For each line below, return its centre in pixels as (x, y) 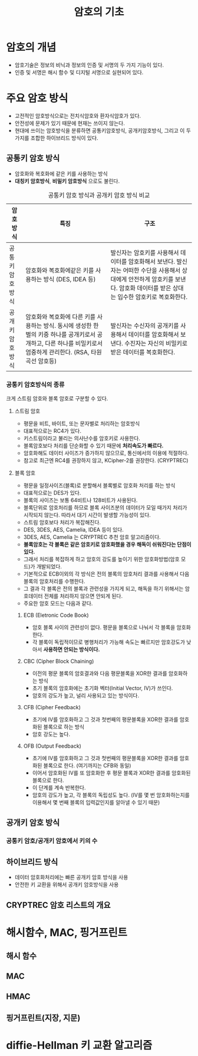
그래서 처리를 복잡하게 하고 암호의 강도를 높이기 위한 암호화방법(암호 (101, 559)
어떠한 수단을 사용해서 (152, 270)
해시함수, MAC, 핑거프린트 (67, 932)
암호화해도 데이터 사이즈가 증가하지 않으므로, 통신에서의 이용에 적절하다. (106, 453)
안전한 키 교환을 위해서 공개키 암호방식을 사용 (67, 884)
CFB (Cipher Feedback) (52, 707)
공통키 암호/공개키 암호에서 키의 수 (52, 841)
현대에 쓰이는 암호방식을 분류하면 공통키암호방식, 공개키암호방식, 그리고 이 (100, 130)
